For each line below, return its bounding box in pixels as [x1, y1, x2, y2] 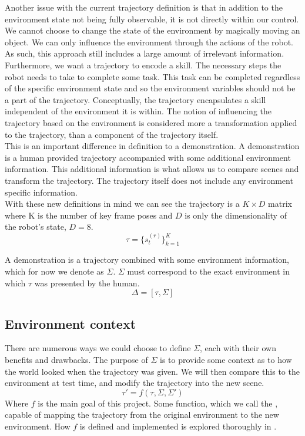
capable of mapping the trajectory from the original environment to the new [5, 408, 279, 421]
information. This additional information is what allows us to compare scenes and [5, 163, 299, 175]
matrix [268, 197, 292, 210]
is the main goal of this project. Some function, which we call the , [38, 397, 278, 409]
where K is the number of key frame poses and [5, 209, 173, 221]
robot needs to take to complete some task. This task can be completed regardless [5, 70, 300, 82]
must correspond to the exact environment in [127, 265, 290, 278]
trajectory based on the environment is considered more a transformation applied [5, 116, 297, 128]
